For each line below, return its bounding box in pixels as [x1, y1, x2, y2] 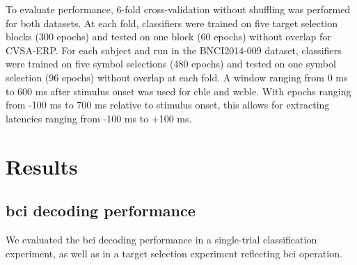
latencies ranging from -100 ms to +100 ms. [6, 111, 192, 125]
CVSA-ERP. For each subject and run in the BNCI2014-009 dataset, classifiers [6, 42, 342, 57]
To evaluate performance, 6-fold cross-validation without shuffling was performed [6, 2, 351, 16]
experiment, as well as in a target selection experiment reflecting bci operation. [6, 246, 342, 260]
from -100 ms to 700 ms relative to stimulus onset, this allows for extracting [6, 97, 330, 112]
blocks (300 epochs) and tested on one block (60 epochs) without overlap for [6, 29, 331, 44]
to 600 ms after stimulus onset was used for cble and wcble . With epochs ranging [6, 83, 351, 98]
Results [6, 152, 78, 180]
